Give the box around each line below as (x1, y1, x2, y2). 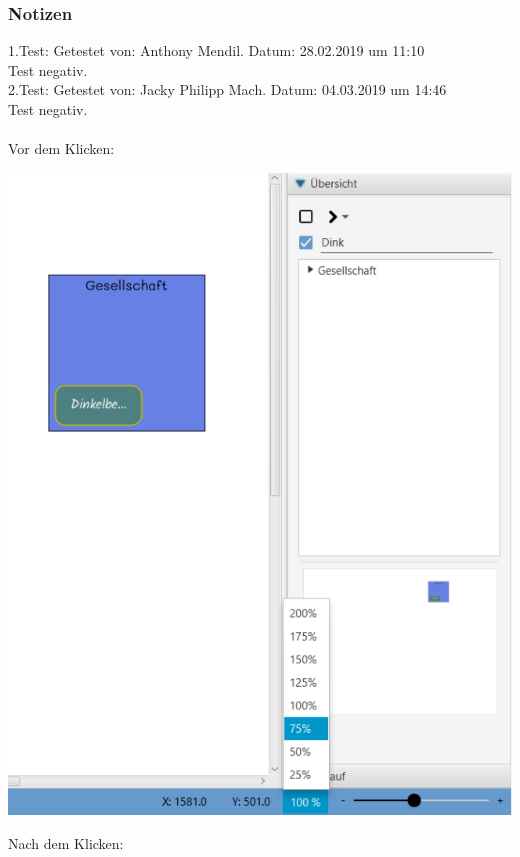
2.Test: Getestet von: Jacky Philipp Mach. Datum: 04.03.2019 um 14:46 (8, 79, 447, 100)
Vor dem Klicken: (8, 138, 115, 159)
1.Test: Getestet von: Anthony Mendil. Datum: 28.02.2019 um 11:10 (8, 40, 425, 61)
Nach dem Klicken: (8, 832, 124, 853)
